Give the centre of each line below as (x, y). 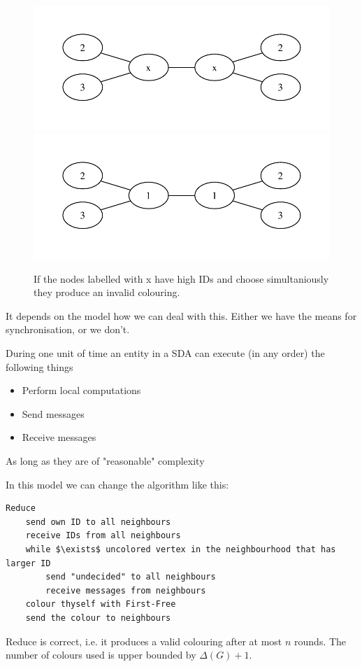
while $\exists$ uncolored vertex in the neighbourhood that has (181, 549)
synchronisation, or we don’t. (68, 329)
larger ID (28, 563)
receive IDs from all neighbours (103, 536)
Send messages (53, 413)
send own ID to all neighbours (98, 522)
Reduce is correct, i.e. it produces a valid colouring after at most (144, 641)
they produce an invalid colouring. (107, 292)
